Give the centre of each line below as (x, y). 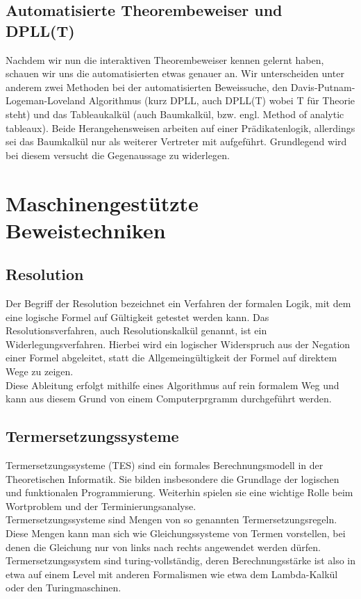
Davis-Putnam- (323, 87)
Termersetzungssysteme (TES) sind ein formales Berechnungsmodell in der (165, 465)
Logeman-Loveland (46, 100)
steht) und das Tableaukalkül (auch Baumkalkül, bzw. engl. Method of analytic (175, 114)
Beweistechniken (86, 230)
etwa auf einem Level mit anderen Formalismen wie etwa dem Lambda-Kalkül (172, 574)
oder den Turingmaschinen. (64, 588)
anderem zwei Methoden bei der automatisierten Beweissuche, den (147, 87)
